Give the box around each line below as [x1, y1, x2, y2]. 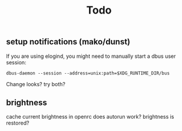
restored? [6, 119, 29, 127]
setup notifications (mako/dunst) [6, 37, 131, 47]
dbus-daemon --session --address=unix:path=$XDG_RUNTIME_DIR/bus [6, 70, 170, 76]
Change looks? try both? [6, 80, 66, 87]
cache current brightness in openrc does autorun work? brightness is [6, 113, 174, 120]
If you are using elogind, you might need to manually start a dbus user [6, 53, 176, 60]
